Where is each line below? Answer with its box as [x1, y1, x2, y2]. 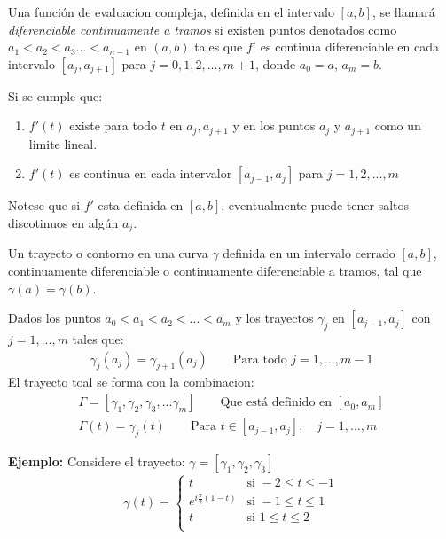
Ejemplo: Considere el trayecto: [8, 451, 185, 470]
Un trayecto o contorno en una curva [8, 244, 208, 262]
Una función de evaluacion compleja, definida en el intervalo [8, 3, 334, 20]
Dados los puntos [8, 309, 101, 327]
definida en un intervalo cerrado [223, 244, 395, 262]
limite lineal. [28, 134, 98, 152]
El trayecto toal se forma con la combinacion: [8, 372, 254, 391]
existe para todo [69, 116, 158, 135]
